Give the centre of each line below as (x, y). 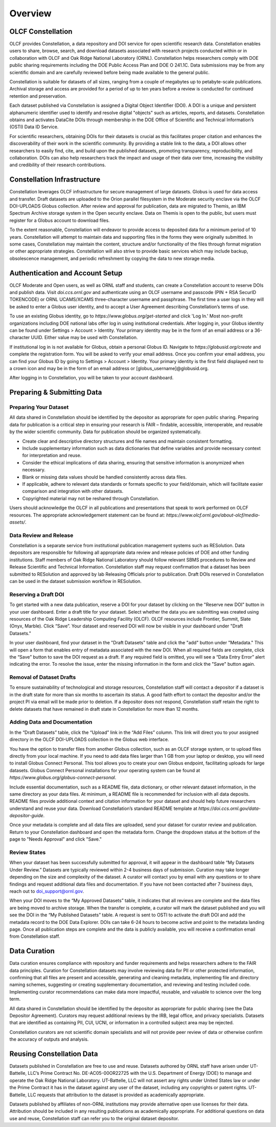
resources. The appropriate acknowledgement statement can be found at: (87, 515)
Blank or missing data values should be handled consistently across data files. (105, 477)
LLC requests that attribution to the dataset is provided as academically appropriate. (116, 1095)
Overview (30, 13)
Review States (28, 852)
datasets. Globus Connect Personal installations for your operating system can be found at (105, 770)
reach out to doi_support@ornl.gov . (47, 891)
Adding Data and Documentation (51, 722)
